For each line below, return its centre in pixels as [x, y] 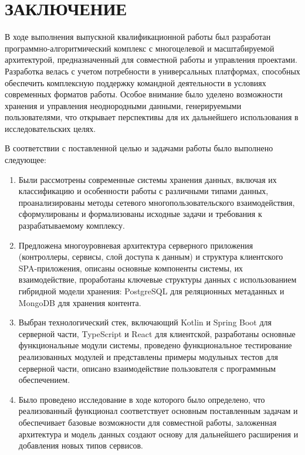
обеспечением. [44, 380]
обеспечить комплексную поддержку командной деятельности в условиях [135, 82]
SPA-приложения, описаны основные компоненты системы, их [131, 268]
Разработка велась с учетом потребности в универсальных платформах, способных [152, 71]
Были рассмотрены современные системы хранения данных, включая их [148, 179]
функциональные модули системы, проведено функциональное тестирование [155, 345]
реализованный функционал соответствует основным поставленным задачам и [158, 411]
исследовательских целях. [50, 128]
